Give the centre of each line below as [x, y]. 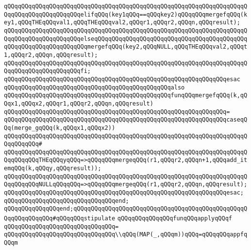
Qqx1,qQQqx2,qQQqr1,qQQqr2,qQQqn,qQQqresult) [79, 103]
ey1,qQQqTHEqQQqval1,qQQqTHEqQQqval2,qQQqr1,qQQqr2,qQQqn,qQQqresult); [122, 23]
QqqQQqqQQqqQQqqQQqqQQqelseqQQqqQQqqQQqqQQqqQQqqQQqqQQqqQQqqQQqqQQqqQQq [126, 39]
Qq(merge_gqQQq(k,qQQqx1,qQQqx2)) [60, 128]
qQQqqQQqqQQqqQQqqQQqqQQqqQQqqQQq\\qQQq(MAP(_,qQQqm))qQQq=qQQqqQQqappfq [126, 235]
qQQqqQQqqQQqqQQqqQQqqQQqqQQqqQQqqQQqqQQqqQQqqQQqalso [94, 87]
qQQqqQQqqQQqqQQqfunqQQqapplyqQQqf [175, 219]
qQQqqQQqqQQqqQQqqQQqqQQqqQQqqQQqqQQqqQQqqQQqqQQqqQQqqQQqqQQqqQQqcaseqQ [126, 120]
